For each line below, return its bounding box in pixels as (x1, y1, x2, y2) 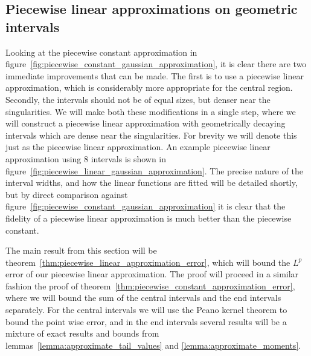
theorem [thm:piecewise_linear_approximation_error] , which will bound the (5, 255, 290, 268)
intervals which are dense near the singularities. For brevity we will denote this (5, 128, 297, 141)
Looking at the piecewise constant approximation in (5, 45, 197, 58)
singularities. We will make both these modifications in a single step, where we (5, 105, 296, 117)
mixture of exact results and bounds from (5, 327, 159, 340)
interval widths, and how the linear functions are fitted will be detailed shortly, (5, 176, 298, 189)
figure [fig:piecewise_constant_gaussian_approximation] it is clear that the (5, 200, 286, 213)
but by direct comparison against (5, 188, 128, 200)
